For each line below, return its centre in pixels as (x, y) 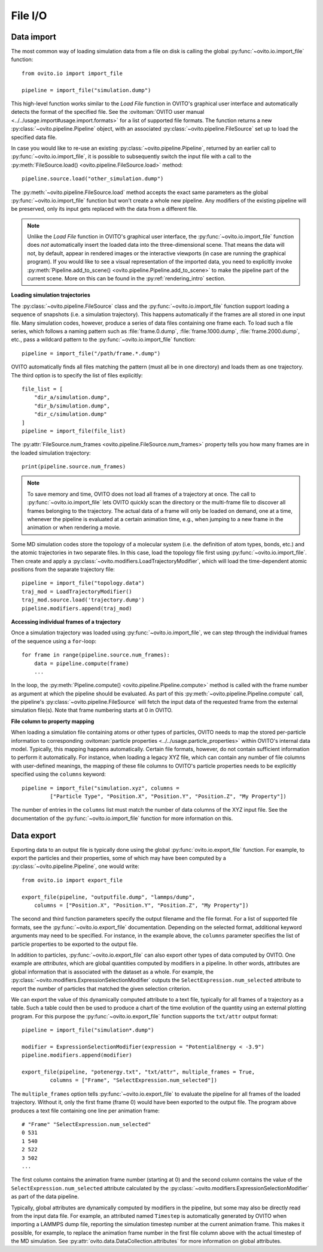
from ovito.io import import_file (72, 73)
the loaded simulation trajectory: (51, 453)
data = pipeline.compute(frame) (81, 663)
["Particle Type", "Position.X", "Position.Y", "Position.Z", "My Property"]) (168, 796)
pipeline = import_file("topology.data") (83, 583)
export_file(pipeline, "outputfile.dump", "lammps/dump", (109, 897)
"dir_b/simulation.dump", (72, 406)
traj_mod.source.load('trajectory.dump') (83, 600)
